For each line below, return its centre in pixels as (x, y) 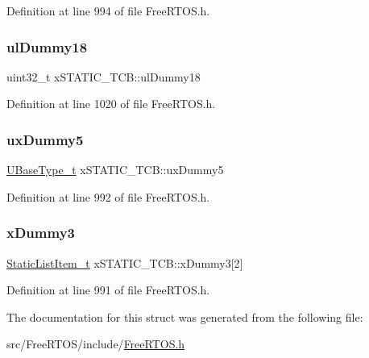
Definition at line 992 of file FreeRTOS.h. (108, 196)
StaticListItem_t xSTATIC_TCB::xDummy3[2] (125, 262)
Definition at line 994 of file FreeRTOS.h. (108, 10)
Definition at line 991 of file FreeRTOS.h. (108, 290)
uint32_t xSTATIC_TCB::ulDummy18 (104, 76)
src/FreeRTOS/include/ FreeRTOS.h (96, 344)
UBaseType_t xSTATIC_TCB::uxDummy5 (115, 170)
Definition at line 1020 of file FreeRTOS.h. (111, 104)
